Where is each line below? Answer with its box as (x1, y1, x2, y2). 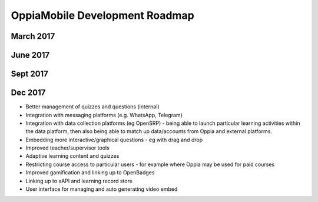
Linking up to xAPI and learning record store (25, 177, 132, 184)
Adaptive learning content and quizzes (25, 153, 120, 160)
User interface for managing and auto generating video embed (25, 186, 178, 193)
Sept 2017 (11, 69, 48, 79)
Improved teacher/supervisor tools (25, 144, 110, 151)
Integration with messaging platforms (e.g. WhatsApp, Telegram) (25, 111, 183, 118)
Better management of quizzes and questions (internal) (25, 103, 160, 110)
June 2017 (11, 50, 50, 60)
